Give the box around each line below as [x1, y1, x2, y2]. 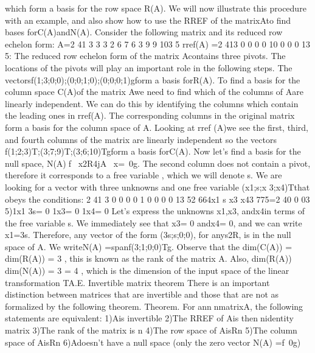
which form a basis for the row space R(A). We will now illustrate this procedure [5, 2, 306, 14]
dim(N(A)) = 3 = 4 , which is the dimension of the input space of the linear [5, 264, 289, 277]
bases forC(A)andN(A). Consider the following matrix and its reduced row [5, 26, 283, 38]
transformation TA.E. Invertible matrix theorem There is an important [5, 276, 270, 288]
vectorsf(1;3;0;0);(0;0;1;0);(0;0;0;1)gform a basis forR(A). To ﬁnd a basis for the [5, 73, 300, 86]
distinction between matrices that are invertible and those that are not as [5, 288, 279, 301]
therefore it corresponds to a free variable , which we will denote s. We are [5, 169, 282, 181]
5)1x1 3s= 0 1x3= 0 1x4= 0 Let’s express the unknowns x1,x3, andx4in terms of [5, 204, 305, 217]
